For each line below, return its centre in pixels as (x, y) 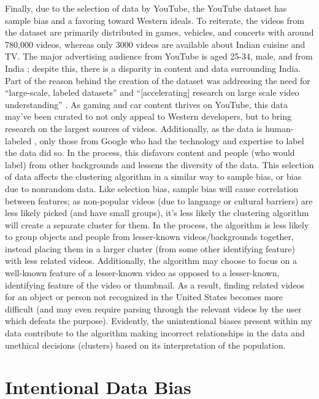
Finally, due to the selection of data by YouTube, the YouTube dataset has (146, 8)
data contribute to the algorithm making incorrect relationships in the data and (155, 333)
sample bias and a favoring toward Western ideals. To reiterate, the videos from (155, 20)
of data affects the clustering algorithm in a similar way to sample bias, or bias (153, 176)
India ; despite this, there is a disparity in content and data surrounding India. (153, 68)
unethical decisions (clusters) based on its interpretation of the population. (145, 345)
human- (279, 128)
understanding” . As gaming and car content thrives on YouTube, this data (146, 104)
